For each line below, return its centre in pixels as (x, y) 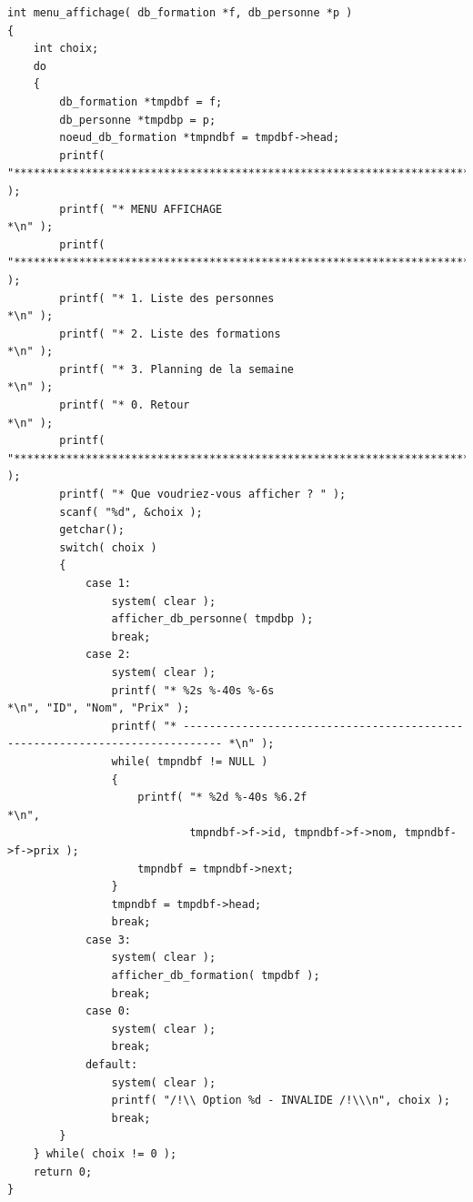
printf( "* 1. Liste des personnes (167, 298)
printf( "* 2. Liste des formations (170, 333)
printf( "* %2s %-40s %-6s (193, 690)
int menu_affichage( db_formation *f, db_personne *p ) (180, 13)
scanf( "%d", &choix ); (131, 512)
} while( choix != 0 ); (105, 1154)
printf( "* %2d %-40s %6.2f (222, 798)
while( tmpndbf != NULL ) (190, 761)
